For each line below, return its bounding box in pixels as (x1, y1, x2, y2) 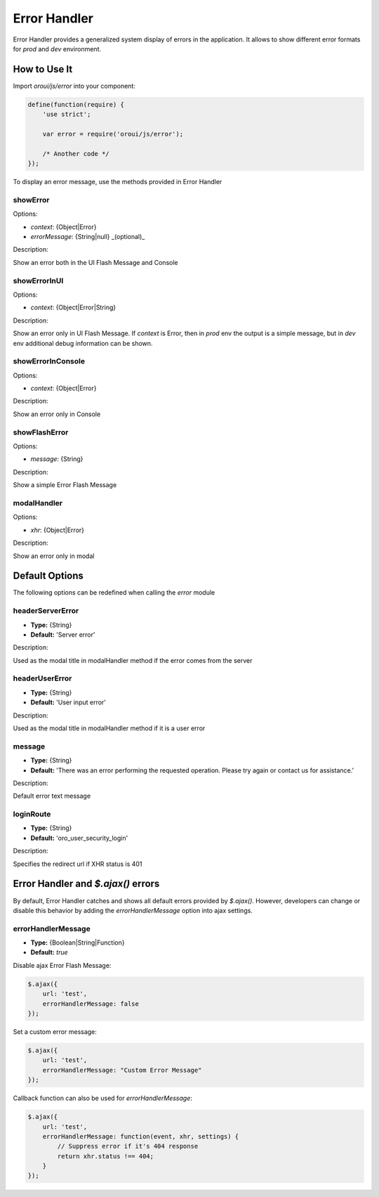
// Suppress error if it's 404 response (57, 1142, 199, 1151)
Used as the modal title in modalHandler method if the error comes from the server (13, 656, 253, 664)
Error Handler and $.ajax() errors (13, 878, 160, 890)
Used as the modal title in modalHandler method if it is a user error (13, 724, 206, 732)
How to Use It (13, 63, 73, 75)
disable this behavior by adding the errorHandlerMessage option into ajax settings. (13, 906, 253, 914)
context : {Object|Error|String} (30, 303, 117, 312)
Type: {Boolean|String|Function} (30, 938, 125, 947)
